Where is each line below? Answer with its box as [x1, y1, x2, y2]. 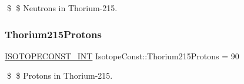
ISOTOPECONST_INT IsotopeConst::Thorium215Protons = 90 [5, 49, 239, 62]
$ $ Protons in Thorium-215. [6, 69, 113, 82]
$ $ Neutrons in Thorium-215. [6, 2, 118, 14]
